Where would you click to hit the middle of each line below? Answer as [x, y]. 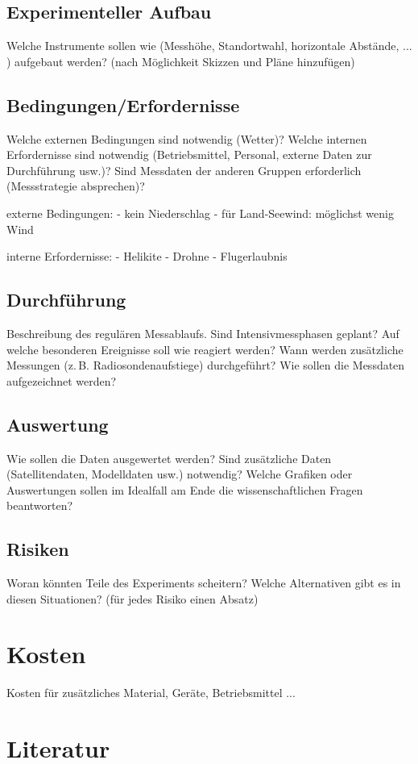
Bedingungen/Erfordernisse [123, 104]
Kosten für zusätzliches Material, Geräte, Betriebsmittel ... [151, 693]
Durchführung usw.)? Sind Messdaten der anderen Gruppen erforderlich [184, 170]
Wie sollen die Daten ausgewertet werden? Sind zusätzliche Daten [169, 458]
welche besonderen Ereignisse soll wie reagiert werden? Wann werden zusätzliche [205, 349]
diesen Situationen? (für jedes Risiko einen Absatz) [132, 598]
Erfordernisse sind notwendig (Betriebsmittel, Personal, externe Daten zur [189, 154]
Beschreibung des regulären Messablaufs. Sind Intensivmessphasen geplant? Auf [203, 333]
